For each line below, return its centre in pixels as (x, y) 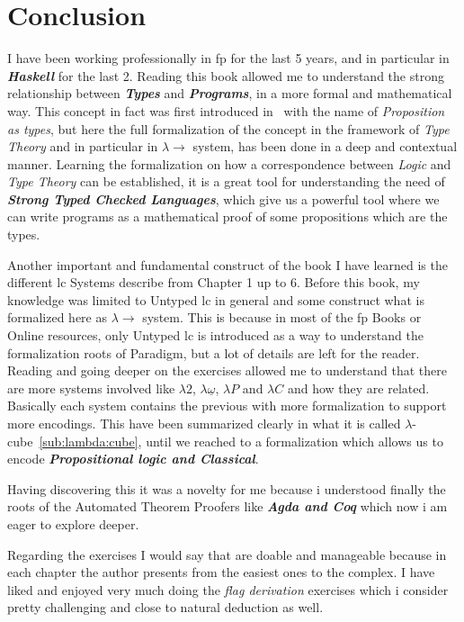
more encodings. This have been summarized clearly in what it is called (204, 423)
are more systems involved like (91, 388)
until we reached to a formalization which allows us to (294, 441)
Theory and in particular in (83, 146)
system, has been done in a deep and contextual (325, 146)
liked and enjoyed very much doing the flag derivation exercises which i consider (228, 589)
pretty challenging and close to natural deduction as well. (165, 607)
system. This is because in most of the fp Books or (282, 317)
